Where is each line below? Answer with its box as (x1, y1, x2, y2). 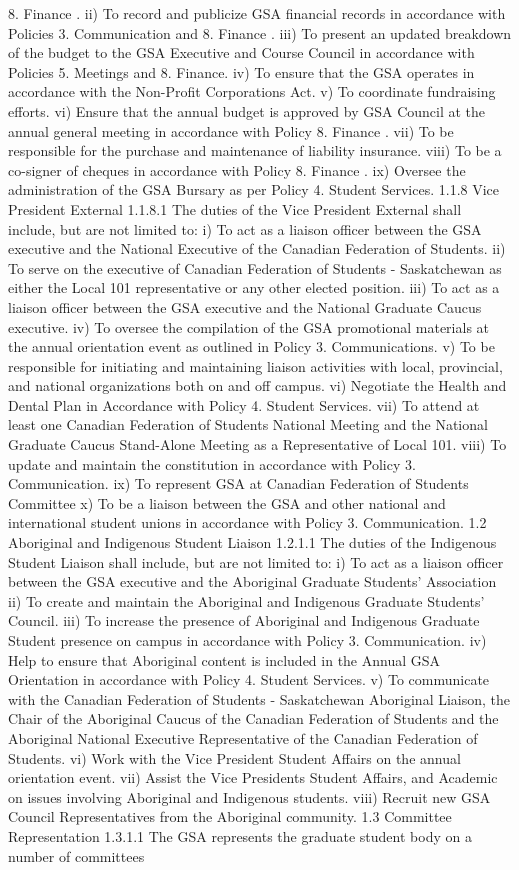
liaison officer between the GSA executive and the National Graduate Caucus (8, 296, 482, 317)
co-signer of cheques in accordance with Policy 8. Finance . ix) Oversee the (8, 159, 466, 180)
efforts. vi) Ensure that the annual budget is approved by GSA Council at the (8, 100, 486, 121)
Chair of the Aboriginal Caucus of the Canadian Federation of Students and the (8, 708, 499, 729)
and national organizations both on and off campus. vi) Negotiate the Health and (8, 375, 507, 396)
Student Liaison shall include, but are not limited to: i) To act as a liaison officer (8, 551, 504, 572)
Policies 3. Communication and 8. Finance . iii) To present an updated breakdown (8, 22, 512, 43)
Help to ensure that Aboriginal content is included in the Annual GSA (8, 649, 441, 670)
